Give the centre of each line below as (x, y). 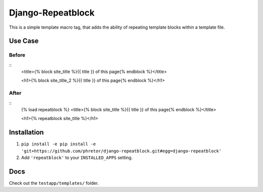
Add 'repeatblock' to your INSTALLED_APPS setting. (77, 157)
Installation (26, 132)
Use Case (24, 41)
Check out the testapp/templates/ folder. (54, 183)
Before (17, 55)
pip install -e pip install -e (58, 144)
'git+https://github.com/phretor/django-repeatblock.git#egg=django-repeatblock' (121, 151)
